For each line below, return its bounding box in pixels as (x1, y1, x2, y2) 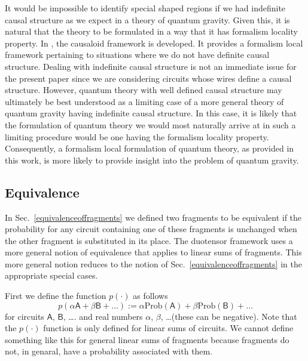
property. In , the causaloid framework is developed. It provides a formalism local (5, 36, 303, 49)
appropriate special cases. (5, 269, 98, 282)
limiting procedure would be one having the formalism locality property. (5, 130, 269, 143)
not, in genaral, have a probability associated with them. (5, 345, 213, 357)
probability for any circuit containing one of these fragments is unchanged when (5, 223, 297, 235)
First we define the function (5, 289, 106, 302)
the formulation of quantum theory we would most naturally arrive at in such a (5, 118, 296, 131)
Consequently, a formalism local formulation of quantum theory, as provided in (5, 142, 294, 155)
